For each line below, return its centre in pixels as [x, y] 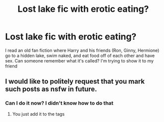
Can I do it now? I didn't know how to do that [59, 103]
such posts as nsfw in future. [51, 89]
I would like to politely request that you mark [75, 81]
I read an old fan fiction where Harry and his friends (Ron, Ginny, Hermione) [82, 50]
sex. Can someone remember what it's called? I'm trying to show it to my [80, 61]
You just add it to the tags [38, 114]
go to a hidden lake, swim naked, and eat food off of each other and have [80, 56]
